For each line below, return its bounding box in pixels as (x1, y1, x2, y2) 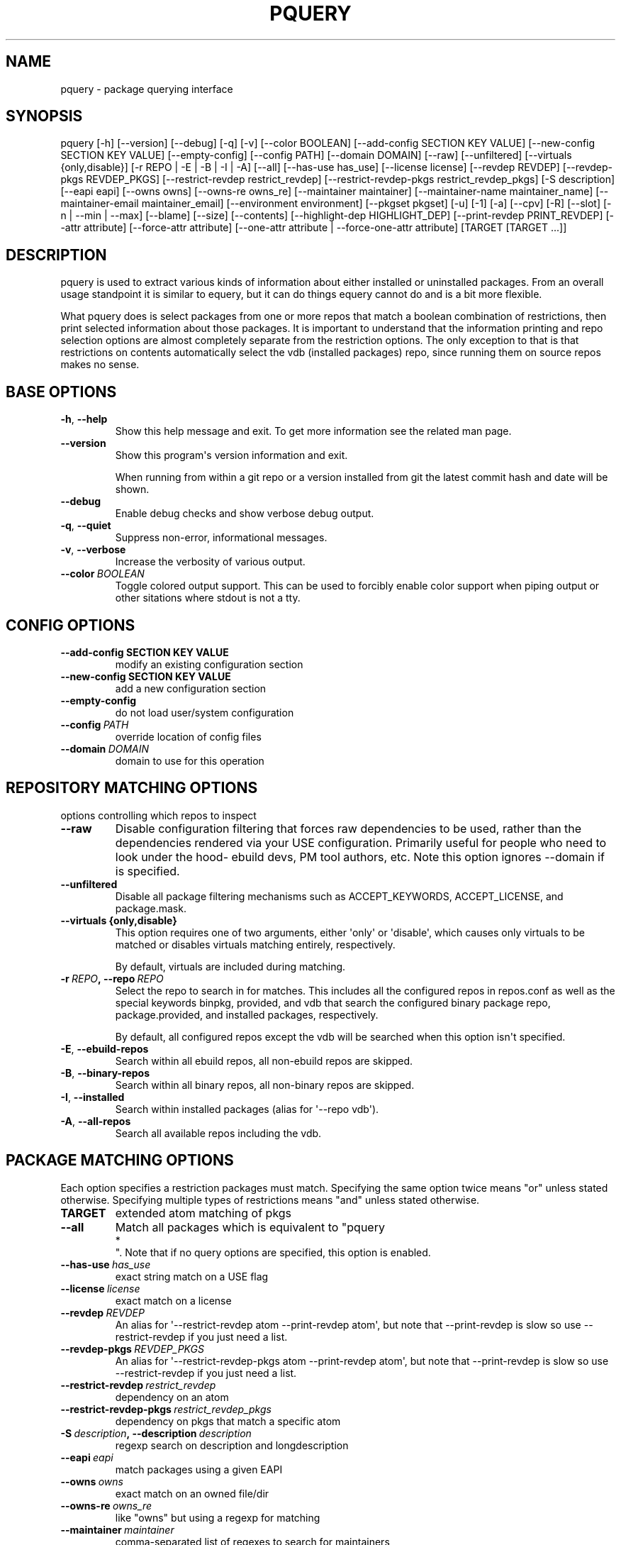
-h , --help (60, 413, 108, 426)
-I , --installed (60, 1090, 125, 1103)
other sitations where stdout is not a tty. (115, 592, 301, 604)
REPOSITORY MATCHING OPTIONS (6, 779, 258, 797)
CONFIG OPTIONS (6, 616, 135, 634)
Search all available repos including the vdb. (115, 1126, 322, 1139)
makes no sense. (60, 358, 140, 371)
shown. (115, 483, 150, 496)
